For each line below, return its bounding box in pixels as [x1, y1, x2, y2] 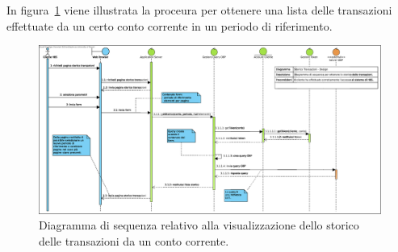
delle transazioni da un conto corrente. [39, 232, 229, 249]
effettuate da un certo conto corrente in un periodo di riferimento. [6, 17, 333, 34]
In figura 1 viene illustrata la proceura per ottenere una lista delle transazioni [6, 2, 392, 18]
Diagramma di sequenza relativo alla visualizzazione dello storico [39, 217, 359, 233]
